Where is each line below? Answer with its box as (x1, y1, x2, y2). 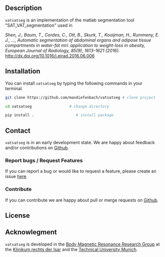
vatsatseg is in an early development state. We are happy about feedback (5, 140, 155, 146)
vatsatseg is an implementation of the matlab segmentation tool (5, 17, 135, 23)
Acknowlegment (5, 228, 57, 236)
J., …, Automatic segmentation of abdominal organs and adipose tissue (5, 37, 152, 43)
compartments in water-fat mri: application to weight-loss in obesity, (5, 42, 146, 48)
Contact (5, 126, 31, 135)
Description (5, 4, 42, 12)
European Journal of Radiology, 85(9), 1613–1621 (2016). (5, 47, 120, 53)
